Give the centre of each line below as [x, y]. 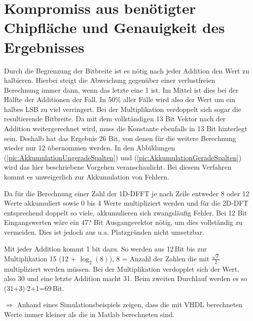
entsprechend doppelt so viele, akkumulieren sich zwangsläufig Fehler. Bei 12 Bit [126, 212]
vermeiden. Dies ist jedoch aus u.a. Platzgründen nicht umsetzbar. [104, 232]
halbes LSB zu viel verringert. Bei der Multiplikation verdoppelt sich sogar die [123, 109]
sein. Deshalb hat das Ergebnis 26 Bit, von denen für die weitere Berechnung [120, 138]
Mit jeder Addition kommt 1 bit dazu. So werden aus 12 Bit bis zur [106, 248]
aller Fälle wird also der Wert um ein [179, 99]
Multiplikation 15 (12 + [40, 258]
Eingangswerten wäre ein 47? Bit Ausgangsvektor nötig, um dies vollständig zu [123, 222]
